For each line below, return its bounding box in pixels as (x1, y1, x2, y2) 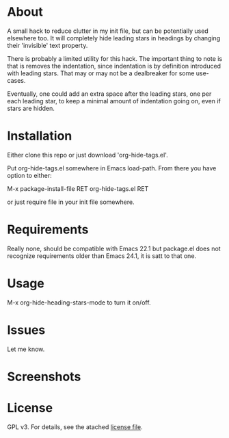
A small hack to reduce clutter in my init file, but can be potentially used (7, 27, 208, 35)
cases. (7, 76, 26, 84)
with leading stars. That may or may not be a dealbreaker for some (7, 69, 195, 77)
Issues (7, 322, 46, 337)
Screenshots (7, 369, 81, 384)
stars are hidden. (7, 104, 55, 112)
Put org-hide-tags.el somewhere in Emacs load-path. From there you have (7, 164, 217, 172)
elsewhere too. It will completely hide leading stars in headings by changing (7, 34, 221, 42)
